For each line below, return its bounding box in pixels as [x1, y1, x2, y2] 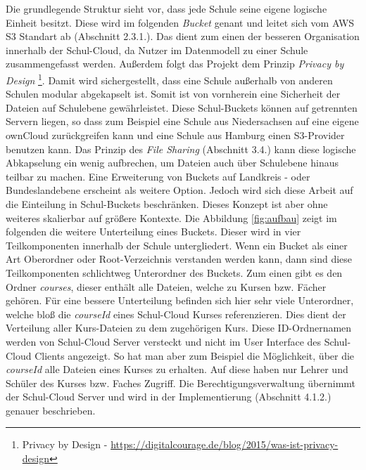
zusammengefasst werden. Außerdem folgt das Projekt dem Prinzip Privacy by [6, 56, 344, 71]
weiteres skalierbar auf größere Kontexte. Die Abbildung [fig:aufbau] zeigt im [6, 210, 337, 225]
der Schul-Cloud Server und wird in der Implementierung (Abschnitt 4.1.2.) [6, 389, 332, 404]
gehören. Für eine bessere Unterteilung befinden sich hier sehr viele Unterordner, [6, 293, 354, 308]
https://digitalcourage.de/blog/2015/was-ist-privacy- [111, 437, 339, 452]
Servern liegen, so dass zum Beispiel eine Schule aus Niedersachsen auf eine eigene [6, 114, 359, 129]
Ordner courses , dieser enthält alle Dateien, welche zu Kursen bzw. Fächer [6, 279, 327, 294]
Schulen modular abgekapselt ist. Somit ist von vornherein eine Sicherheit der [6, 86, 341, 101]
